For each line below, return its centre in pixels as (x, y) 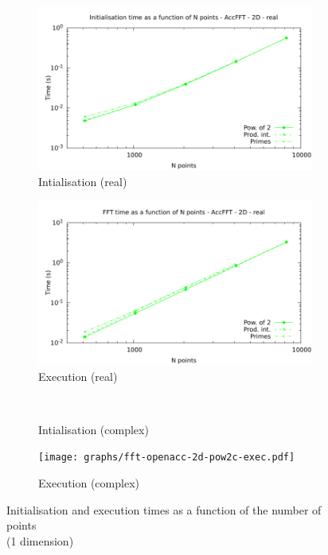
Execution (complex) (89, 483)
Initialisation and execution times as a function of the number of (164, 509)
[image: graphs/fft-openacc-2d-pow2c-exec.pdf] (167, 458)
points (21, 525)
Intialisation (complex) (94, 429)
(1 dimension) (40, 540)
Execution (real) (78, 376)
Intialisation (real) (83, 181)
